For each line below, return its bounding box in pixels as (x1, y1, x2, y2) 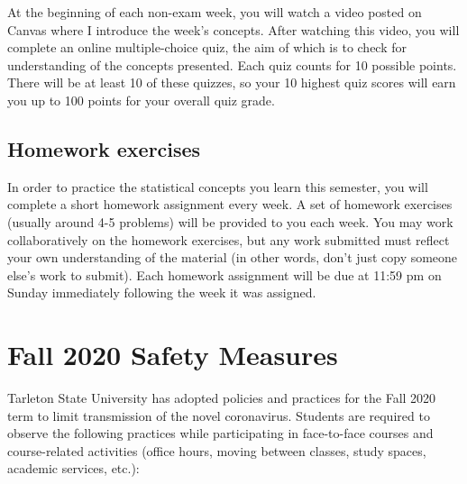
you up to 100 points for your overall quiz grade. (7, 90, 275, 109)
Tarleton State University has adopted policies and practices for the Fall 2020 (7, 388, 436, 407)
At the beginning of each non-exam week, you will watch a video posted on (7, 3, 422, 21)
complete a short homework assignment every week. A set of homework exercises (7, 195, 453, 214)
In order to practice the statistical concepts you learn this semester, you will (7, 177, 428, 196)
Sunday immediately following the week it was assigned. (7, 283, 316, 302)
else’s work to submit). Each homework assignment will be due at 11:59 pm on (7, 265, 442, 284)
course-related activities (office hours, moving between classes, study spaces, (7, 441, 426, 460)
